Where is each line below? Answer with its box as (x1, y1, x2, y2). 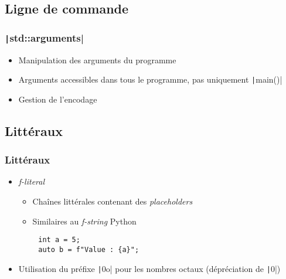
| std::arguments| (5, 30, 84, 45)
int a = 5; (38, 236, 80, 244)
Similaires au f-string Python (32, 215, 137, 227)
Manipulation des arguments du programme (18, 53, 176, 66)
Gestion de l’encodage (18, 93, 97, 105)
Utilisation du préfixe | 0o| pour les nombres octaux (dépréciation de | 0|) (18, 262, 281, 274)
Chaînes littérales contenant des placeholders (32, 195, 193, 207)
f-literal (18, 175, 45, 188)
